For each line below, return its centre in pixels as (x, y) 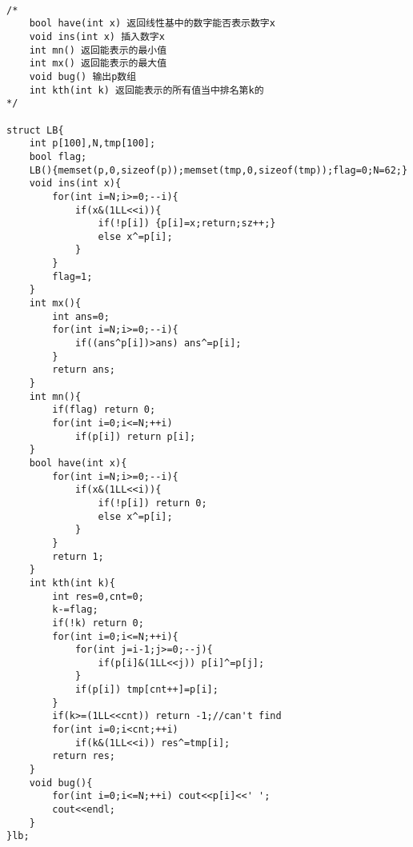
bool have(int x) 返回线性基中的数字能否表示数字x (152, 24)
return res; (84, 756)
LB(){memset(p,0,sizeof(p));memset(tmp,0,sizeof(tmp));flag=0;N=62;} (219, 170)
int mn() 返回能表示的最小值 (98, 50)
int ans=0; (81, 316)
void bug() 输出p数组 (83, 76)
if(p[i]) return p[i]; (135, 436)
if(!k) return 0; (98, 623)
